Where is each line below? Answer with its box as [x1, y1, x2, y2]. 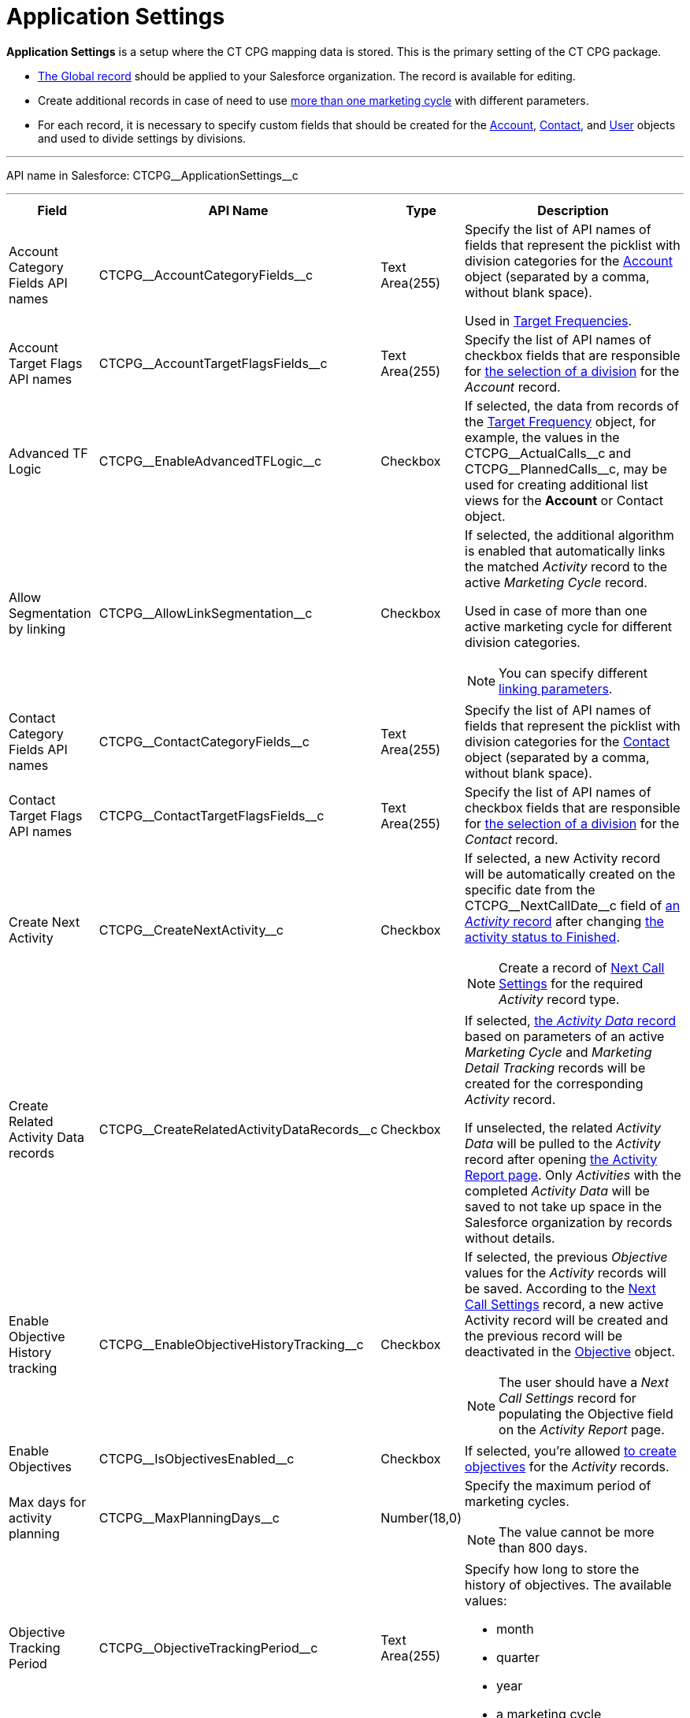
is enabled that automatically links [465, 542, 666, 559]
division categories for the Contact [465, 733, 670, 749]
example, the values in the [465, 429, 620, 445]
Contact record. [465, 831, 558, 847]
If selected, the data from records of [465, 397, 679, 414]
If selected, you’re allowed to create [465, 1442, 677, 1459]
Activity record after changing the [465, 913, 664, 929]
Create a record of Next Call [499, 959, 665, 976]
